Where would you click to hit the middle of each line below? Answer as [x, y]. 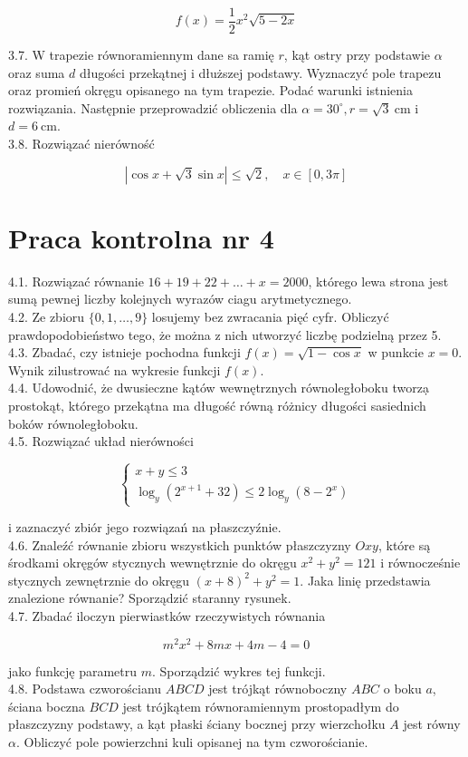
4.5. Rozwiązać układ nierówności [101, 441]
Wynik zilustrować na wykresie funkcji [115, 369]
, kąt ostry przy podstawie [357, 55]
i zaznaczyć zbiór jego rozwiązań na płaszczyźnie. [145, 527]
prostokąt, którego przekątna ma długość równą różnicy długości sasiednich [217, 405]
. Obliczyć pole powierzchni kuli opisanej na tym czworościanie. [192, 742]
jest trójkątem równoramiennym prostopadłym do [261, 706]
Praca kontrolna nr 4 [141, 237]
